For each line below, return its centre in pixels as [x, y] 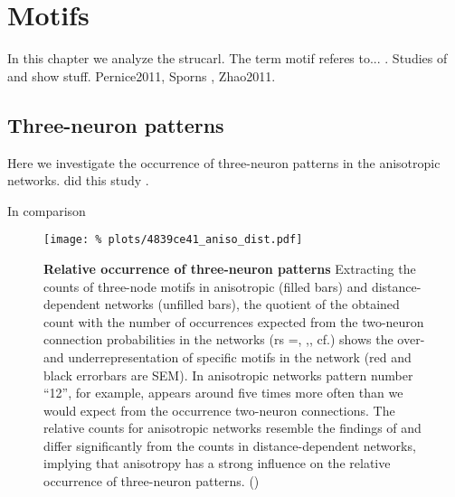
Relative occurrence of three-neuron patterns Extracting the [230, 268]
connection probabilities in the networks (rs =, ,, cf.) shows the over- [234, 339]
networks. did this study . [78, 180]
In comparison [47, 210]
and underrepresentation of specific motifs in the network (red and [227, 356]
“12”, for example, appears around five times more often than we [223, 393]
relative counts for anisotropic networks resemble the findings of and [232, 428]
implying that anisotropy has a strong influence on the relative [217, 463]
